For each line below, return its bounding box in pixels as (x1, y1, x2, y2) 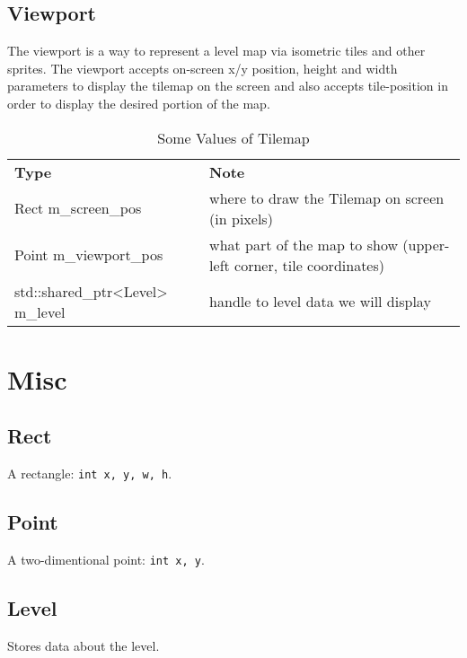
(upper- (402, 233, 450, 255)
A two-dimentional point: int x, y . (7, 550, 205, 569)
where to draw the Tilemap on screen (209, 187, 445, 208)
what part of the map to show (209, 233, 398, 255)
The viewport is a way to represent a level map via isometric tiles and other (7, 41, 426, 60)
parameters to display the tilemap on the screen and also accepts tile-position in (7, 76, 448, 95)
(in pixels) (209, 207, 273, 229)
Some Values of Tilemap (157, 127, 310, 148)
